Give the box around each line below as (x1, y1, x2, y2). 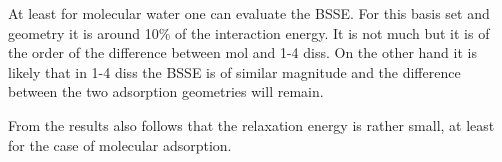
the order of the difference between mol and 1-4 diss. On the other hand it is (8, 42, 477, 63)
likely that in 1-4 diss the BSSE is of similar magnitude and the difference (8, 61, 461, 82)
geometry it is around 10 (8, 22, 159, 43)
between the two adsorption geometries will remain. (8, 81, 324, 102)
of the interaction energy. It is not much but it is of (174, 22, 490, 43)
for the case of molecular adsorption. (8, 134, 232, 155)
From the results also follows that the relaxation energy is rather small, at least (8, 114, 495, 135)
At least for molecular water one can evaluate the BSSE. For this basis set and (8, 3, 490, 23)
